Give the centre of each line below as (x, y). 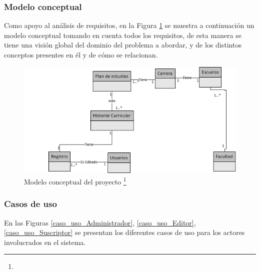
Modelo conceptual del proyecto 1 (75, 181)
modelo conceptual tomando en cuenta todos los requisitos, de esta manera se (123, 35)
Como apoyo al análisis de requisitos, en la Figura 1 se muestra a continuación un (129, 25)
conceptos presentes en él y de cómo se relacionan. (81, 54)
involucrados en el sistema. (45, 242)
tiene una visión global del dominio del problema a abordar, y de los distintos (123, 45)
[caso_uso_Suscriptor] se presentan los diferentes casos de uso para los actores (124, 232)
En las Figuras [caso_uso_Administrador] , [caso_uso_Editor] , (100, 222)
